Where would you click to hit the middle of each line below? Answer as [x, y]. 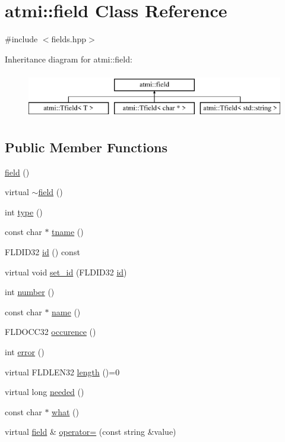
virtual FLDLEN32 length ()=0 [62, 372]
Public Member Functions [86, 147]
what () [65, 411]
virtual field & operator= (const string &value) [91, 432]
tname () [68, 232]
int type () [24, 211]
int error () [25, 352]
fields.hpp [69, 39]
